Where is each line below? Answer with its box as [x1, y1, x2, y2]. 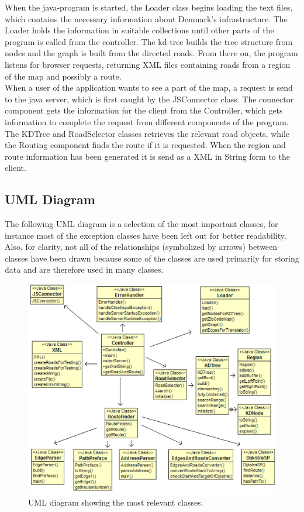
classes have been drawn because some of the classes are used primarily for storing [5, 252, 299, 264]
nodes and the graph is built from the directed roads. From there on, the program [5, 47, 298, 59]
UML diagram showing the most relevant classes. [28, 496, 203, 508]
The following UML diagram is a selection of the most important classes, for [5, 218, 278, 230]
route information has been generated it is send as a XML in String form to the [5, 150, 290, 162]
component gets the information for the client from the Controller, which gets [5, 104, 283, 116]
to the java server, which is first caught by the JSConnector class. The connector [5, 92, 294, 105]
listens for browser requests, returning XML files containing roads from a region [5, 58, 291, 70]
